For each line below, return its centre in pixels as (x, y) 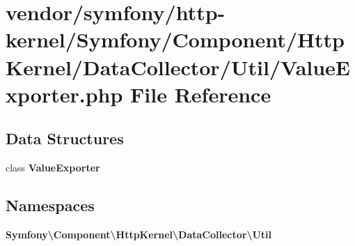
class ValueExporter (53, 168)
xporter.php (64, 94)
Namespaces (50, 205)
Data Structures (65, 138)
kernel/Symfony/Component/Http (175, 39)
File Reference (201, 94)
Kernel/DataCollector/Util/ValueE (178, 67)
